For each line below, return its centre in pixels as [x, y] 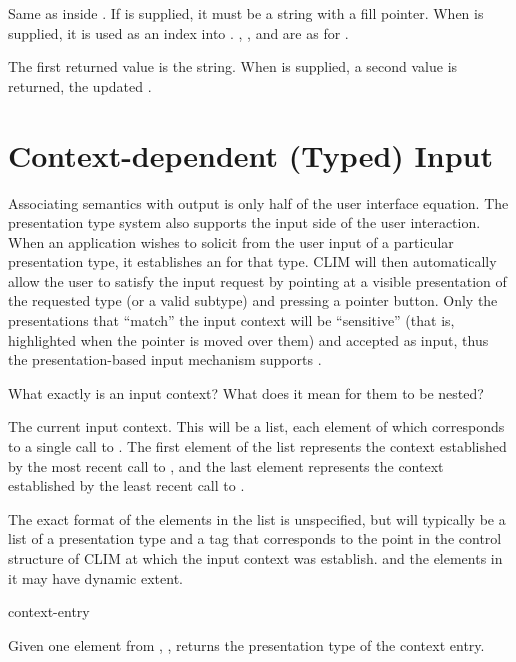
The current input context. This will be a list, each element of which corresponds [256, 426]
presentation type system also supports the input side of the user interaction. [244, 222]
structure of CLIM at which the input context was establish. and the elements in [255, 558]
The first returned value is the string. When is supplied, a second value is [233, 66]
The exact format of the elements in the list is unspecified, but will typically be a [257, 518]
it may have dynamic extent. [95, 577]
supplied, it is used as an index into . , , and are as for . [178, 32]
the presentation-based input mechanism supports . [165, 359]
